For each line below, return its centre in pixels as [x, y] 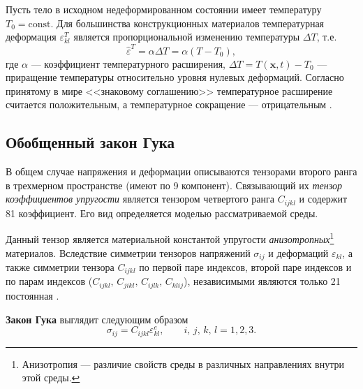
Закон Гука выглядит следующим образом [97, 319]
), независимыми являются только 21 [262, 281]
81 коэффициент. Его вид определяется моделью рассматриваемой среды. [162, 213]
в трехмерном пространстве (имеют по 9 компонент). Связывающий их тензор [174, 185]
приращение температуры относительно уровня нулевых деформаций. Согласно [175, 77]
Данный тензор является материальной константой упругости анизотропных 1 [170, 238]
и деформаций [298, 252]
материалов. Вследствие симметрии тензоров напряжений [128, 252]
